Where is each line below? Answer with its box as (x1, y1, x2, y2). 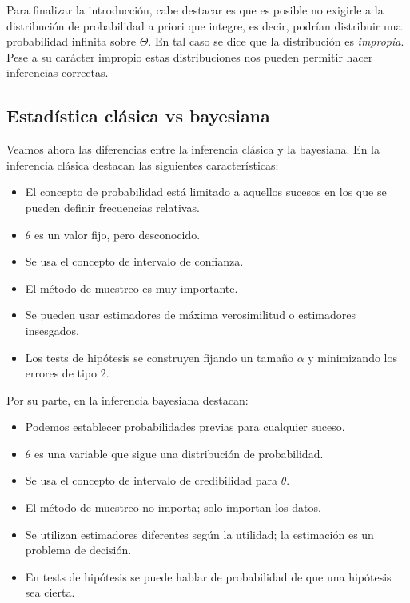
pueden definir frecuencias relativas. (25, 198, 200, 215)
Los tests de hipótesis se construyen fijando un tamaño (25, 349, 293, 365)
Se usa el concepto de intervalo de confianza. (25, 253, 244, 270)
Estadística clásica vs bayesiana (6, 103, 270, 128)
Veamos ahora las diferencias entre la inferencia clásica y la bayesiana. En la (6, 141, 380, 158)
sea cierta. (25, 584, 75, 601)
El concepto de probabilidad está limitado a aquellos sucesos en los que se (25, 183, 387, 200)
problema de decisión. (25, 541, 132, 558)
